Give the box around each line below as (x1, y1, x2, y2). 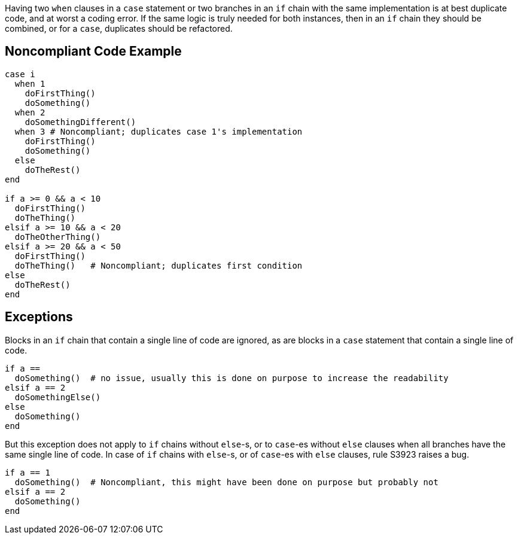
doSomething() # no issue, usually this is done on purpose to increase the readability (14, 373, 449, 383)
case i (5, 69, 35, 79)
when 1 (14, 78, 45, 89)
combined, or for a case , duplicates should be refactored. (5, 23, 233, 34)
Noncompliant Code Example (5, 44, 182, 59)
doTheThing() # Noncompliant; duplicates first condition (14, 260, 303, 270)
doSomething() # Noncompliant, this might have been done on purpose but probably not (14, 477, 438, 487)
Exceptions (5, 309, 73, 325)
